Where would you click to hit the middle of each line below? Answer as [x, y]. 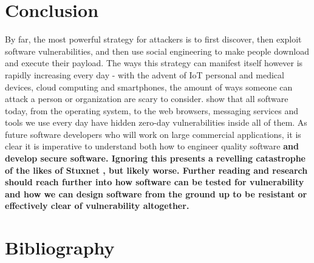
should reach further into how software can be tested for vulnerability [155, 182]
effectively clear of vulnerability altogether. [97, 206]
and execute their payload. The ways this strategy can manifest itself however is [154, 63]
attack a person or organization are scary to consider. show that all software [147, 99]
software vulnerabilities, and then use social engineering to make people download [157, 51]
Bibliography [60, 248]
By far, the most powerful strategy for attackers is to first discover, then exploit [153, 39]
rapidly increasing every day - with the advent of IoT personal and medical [145, 74]
